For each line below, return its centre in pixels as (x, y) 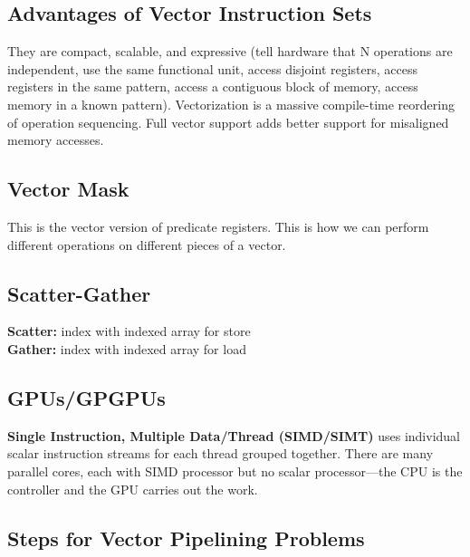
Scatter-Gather (79, 293)
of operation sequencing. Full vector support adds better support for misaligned (228, 122)
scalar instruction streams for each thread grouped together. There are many (221, 453)
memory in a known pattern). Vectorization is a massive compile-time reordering (231, 104)
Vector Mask (68, 189)
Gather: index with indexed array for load (127, 348)
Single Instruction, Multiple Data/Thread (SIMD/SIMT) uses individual (234, 435)
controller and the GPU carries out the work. (133, 489)
